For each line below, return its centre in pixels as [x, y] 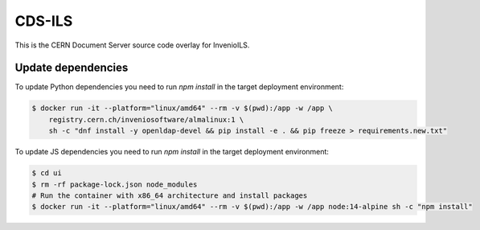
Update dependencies [72, 68]
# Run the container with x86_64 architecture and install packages [170, 195]
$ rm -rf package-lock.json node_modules [115, 184]
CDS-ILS [44, 21]
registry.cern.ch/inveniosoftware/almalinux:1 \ [146, 119]
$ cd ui [47, 173]
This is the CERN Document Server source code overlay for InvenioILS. [132, 45]
